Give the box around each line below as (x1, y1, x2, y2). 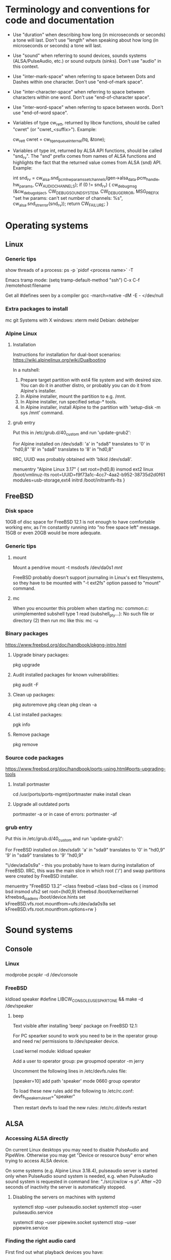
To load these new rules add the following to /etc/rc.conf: (12, 1088, 134, 1094)
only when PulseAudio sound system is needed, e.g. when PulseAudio (5, 1173, 154, 1179)
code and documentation (5, 14, 115, 26)
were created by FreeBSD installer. (5, 873, 78, 879)
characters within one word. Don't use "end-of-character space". (12, 94, 151, 100)
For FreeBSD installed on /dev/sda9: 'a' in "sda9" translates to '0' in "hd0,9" (5, 847, 165, 853)
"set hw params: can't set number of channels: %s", (12, 195, 123, 201)
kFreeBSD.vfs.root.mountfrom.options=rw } (5, 906, 97, 913)
